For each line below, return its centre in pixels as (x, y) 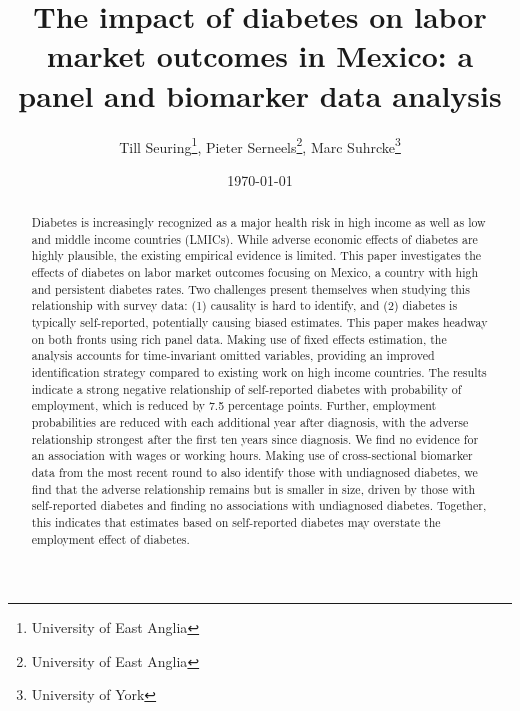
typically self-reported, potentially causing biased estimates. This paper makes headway (259, 322)
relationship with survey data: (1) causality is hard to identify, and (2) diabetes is (244, 305)
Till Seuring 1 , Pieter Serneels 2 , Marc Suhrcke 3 (260, 145)
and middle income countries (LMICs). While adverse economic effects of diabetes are (254, 238)
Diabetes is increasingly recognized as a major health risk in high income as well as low (258, 222)
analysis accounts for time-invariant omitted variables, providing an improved (233, 355)
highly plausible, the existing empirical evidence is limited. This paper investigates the (256, 255)
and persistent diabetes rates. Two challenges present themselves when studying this (250, 288)
